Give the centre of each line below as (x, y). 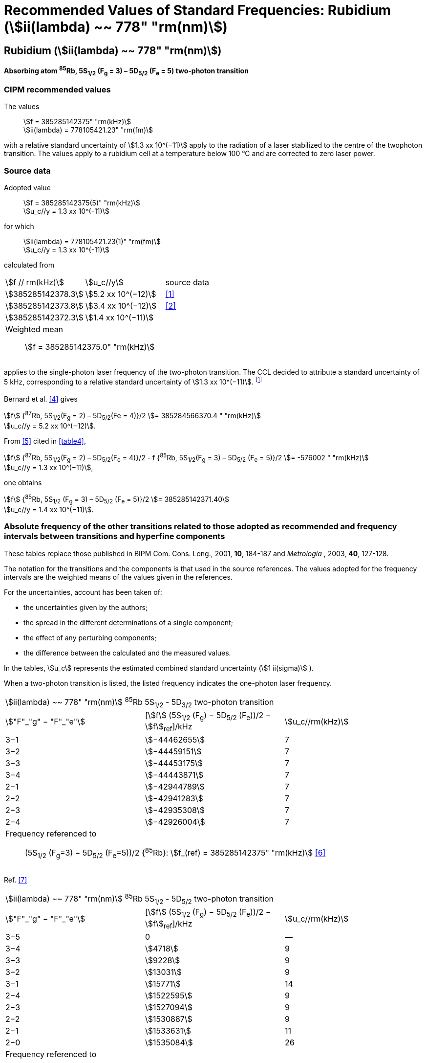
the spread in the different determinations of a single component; (128, 622)
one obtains (23, 483)
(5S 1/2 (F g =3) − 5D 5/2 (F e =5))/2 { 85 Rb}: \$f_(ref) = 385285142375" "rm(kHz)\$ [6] (175, 853)
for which (19, 226)
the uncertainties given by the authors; (86, 607)
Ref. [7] (16, 880)
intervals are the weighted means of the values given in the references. (118, 577)
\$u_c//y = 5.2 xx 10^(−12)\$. (50, 426)
